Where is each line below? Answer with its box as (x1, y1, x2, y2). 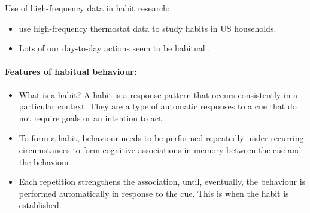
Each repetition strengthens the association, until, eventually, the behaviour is (19, 175, 306, 188)
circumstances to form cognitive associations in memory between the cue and (19, 143, 302, 156)
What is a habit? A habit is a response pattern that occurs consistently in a (19, 88, 298, 101)
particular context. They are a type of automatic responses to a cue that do (19, 100, 297, 112)
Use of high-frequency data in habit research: (5, 2, 170, 14)
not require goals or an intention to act (19, 111, 162, 124)
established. (19, 199, 62, 211)
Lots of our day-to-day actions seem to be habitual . (19, 42, 211, 54)
